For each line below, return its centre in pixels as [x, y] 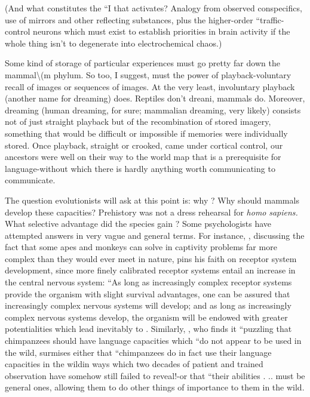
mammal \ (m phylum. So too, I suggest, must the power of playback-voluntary [148, 74]
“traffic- [270, 19]
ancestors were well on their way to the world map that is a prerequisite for [143, 157]
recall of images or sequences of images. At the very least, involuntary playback [150, 86]
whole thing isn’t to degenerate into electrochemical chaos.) [113, 43]
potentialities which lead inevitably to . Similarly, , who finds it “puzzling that [148, 329]
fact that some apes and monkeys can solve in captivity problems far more [141, 247]
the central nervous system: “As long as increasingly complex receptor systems [148, 282]
